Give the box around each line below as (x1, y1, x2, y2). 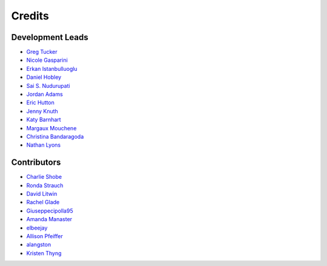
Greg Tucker (26, 48, 58, 56)
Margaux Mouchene (26, 124, 77, 131)
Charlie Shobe (26, 173, 62, 181)
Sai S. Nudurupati (26, 82, 70, 89)
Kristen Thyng (26, 249, 62, 257)
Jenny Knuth (26, 107, 59, 115)
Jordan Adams (26, 91, 63, 98)
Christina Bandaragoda (26, 133, 84, 140)
